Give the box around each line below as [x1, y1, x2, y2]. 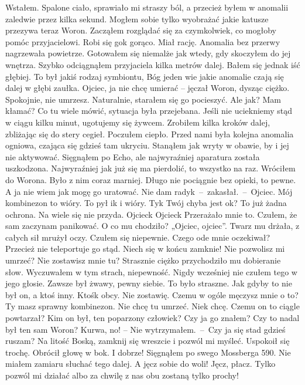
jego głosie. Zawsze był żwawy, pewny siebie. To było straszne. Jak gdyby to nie [5, 277, 292, 289]
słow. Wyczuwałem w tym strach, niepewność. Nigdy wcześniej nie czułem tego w [5, 265, 297, 278]
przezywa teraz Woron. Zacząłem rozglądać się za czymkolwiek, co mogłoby [5, 24, 276, 36]
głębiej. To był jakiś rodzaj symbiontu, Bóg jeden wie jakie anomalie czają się [5, 70, 284, 82]
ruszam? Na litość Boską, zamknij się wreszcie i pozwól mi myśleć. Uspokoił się [5, 335, 290, 347]
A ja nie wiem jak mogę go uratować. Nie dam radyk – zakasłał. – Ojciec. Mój [5, 185, 293, 197]
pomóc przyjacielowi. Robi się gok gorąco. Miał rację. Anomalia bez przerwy [5, 35, 280, 48]
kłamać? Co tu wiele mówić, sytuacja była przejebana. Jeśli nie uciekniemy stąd [5, 104, 293, 117]
